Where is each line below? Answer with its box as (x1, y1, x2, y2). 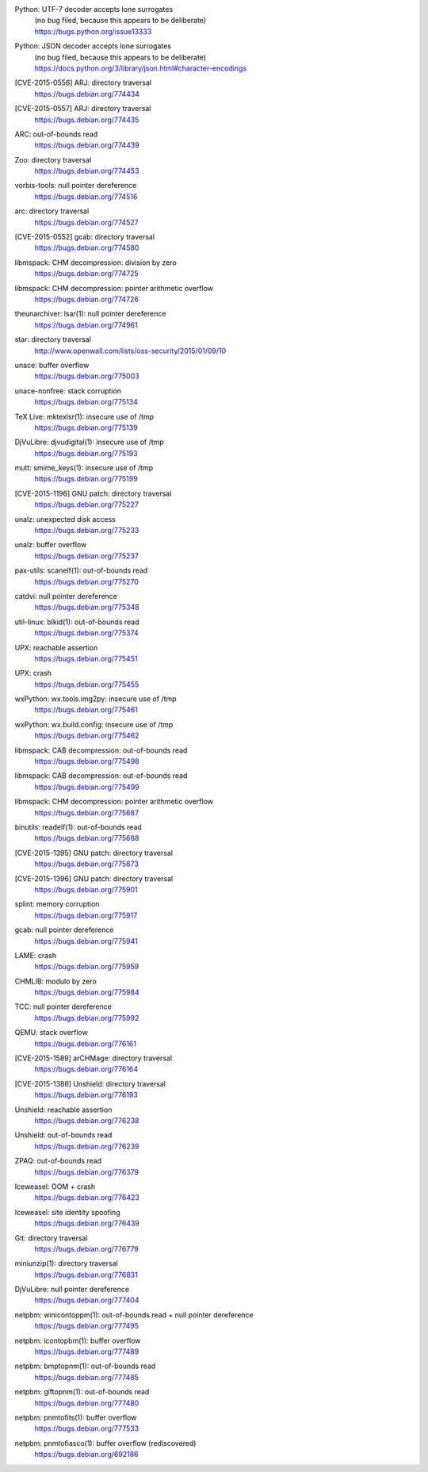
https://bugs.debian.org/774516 (34, 191, 138, 201)
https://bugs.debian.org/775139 (34, 423, 138, 432)
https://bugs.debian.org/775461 (34, 705, 139, 715)
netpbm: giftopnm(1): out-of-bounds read (14, 1387, 150, 1397)
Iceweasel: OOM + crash (14, 1182, 95, 1191)
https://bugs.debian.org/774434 (34, 89, 140, 98)
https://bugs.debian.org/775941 (34, 936, 138, 945)
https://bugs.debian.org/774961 (34, 320, 138, 329)
